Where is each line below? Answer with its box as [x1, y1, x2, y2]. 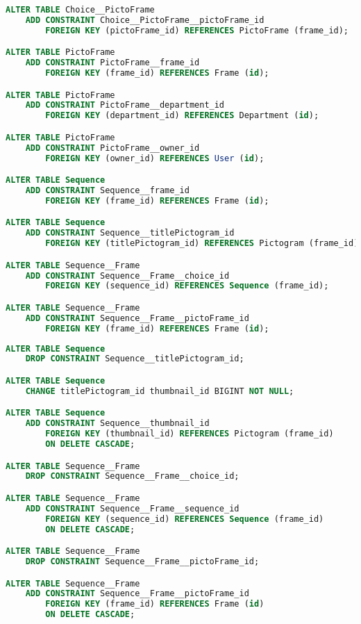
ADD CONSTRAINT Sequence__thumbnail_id [25, 418, 210, 429]
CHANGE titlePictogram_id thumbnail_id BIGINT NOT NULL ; [25, 386, 294, 396]
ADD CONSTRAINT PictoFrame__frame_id [25, 58, 200, 68]
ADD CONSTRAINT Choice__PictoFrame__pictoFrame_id [25, 15, 265, 25]
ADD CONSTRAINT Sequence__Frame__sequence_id [25, 503, 240, 514]
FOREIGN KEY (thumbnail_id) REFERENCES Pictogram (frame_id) [45, 429, 334, 439]
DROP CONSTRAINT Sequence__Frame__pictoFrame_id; [25, 557, 260, 566]
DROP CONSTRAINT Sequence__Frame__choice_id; [25, 471, 240, 482]
